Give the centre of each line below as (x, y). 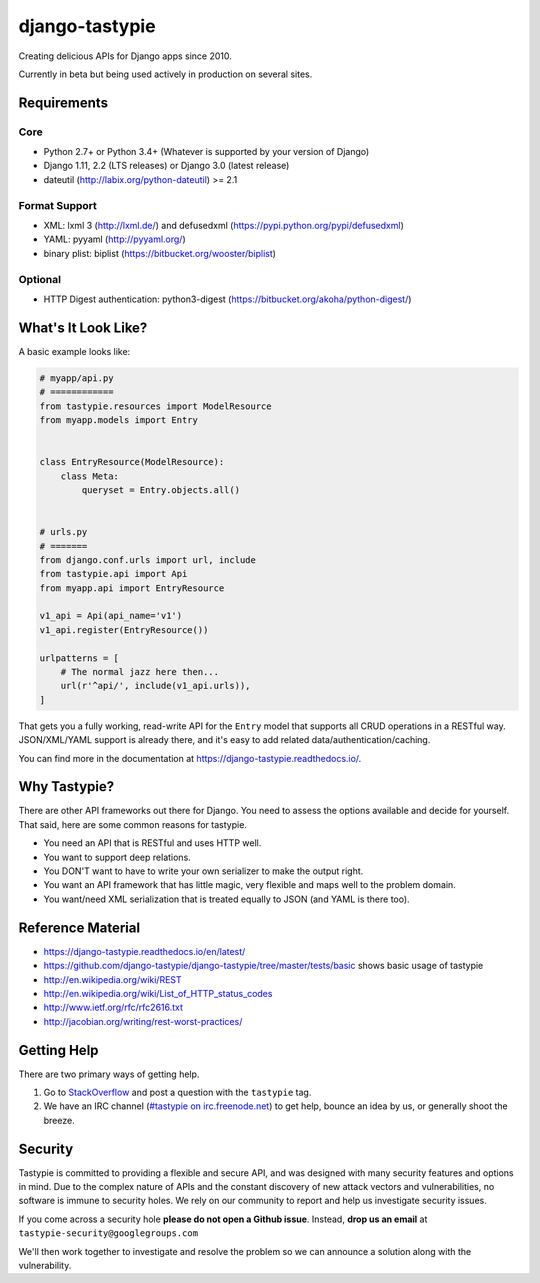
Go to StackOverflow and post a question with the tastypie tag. (177, 1092)
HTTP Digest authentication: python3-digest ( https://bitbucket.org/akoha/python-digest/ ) (227, 299)
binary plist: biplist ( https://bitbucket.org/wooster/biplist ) (160, 253)
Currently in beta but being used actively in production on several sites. (165, 74)
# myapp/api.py (76, 378)
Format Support (57, 205)
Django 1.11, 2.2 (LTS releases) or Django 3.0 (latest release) (166, 166)
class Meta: (90, 476)
